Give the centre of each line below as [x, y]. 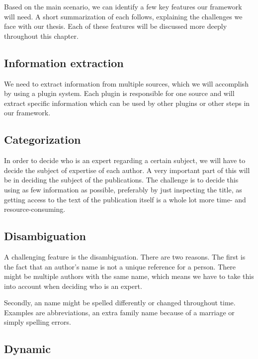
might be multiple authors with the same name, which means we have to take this [129, 276]
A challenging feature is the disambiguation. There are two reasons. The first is [125, 256]
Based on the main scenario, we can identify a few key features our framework [123, 6]
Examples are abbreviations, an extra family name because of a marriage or [119, 312]
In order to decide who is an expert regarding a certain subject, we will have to [125, 160]
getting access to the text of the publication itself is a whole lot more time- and [125, 199]
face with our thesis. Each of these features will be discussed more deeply [116, 26]
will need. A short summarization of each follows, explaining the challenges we [123, 16]
